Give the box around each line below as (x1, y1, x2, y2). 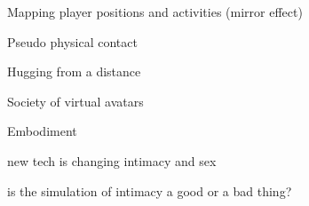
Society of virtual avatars (7, 91, 144, 110)
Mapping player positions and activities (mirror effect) (7, 3, 303, 20)
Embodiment (7, 122, 77, 140)
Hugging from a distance (7, 62, 141, 81)
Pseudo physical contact (7, 32, 138, 51)
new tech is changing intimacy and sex (7, 151, 217, 170)
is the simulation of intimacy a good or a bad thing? (7, 181, 292, 200)
